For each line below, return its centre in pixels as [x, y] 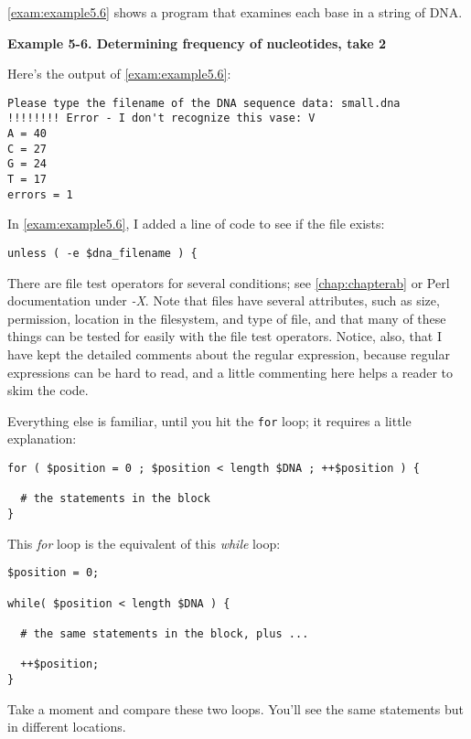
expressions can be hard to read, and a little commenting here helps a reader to [230, 372]
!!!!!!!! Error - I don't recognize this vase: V [161, 118]
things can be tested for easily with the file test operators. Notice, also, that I [225, 336]
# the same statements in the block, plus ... [165, 633]
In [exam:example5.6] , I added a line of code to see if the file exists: [196, 224]
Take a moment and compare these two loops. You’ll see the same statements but [235, 708]
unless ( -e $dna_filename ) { [102, 253]
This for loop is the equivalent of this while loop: [144, 543]
